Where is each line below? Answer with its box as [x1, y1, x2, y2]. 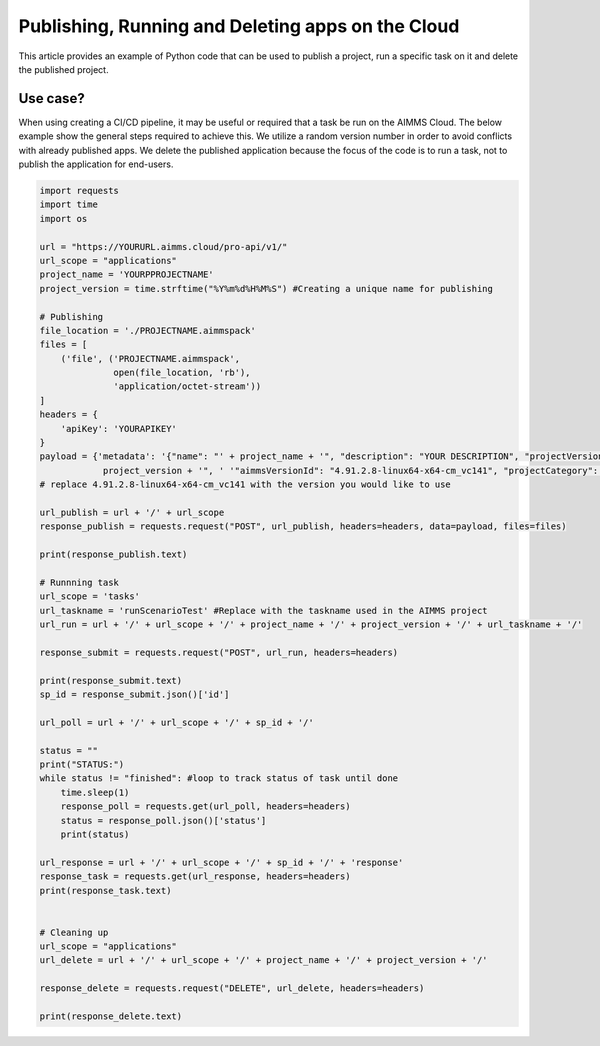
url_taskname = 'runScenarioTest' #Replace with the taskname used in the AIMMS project [39, 605, 489, 616]
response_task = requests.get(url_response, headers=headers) [39, 871, 351, 882]
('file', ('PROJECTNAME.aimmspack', [60, 353, 240, 364]
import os [39, 213, 88, 224]
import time [39, 199, 99, 210]
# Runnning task [39, 576, 120, 588]
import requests [39, 185, 120, 196]
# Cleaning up [39, 926, 109, 938]
